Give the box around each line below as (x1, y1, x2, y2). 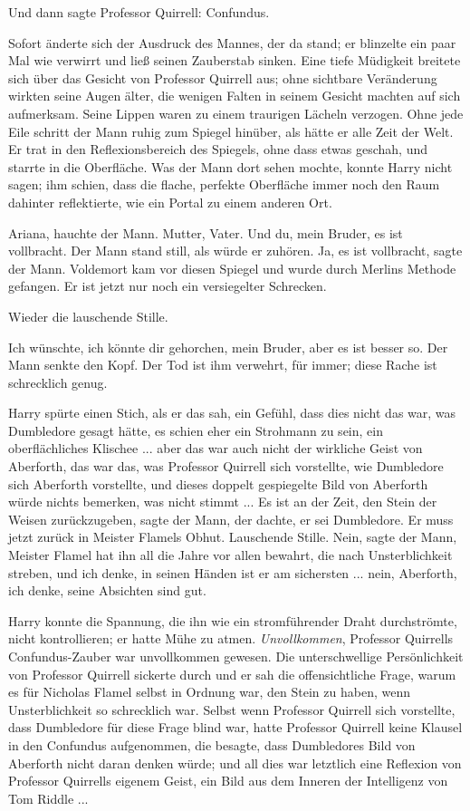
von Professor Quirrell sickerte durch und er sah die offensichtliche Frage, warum (8, 664, 456, 683)
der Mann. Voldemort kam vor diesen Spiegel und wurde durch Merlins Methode (8, 258, 456, 277)
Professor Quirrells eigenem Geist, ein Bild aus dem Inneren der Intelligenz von (8, 771, 448, 790)
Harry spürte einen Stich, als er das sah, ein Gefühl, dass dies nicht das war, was (8, 403, 456, 422)
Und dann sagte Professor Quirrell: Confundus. (8, 3, 270, 21)
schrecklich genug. (8, 372, 108, 391)
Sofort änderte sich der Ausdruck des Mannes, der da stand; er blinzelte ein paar (8, 33, 456, 52)
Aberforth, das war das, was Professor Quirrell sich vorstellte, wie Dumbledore (8, 457, 444, 476)
